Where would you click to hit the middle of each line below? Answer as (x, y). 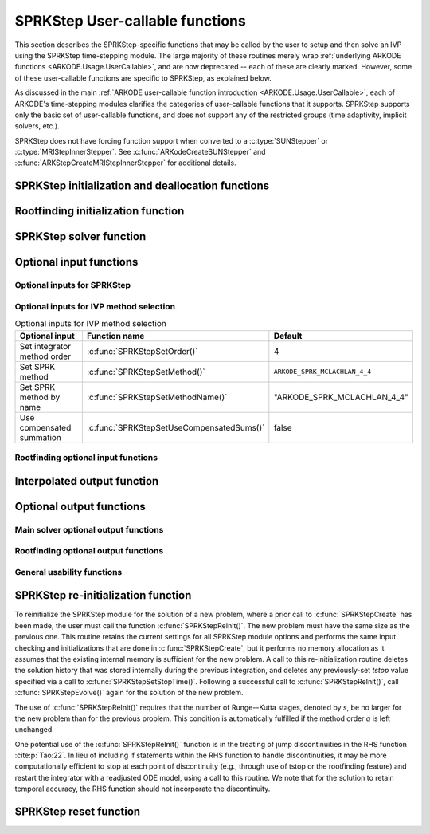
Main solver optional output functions (89, 529)
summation (40, 437)
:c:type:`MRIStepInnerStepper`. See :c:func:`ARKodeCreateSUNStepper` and (140, 152)
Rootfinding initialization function (100, 211)
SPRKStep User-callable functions (130, 21)
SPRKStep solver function (80, 236)
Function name (115, 336)
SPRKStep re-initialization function (103, 595)
